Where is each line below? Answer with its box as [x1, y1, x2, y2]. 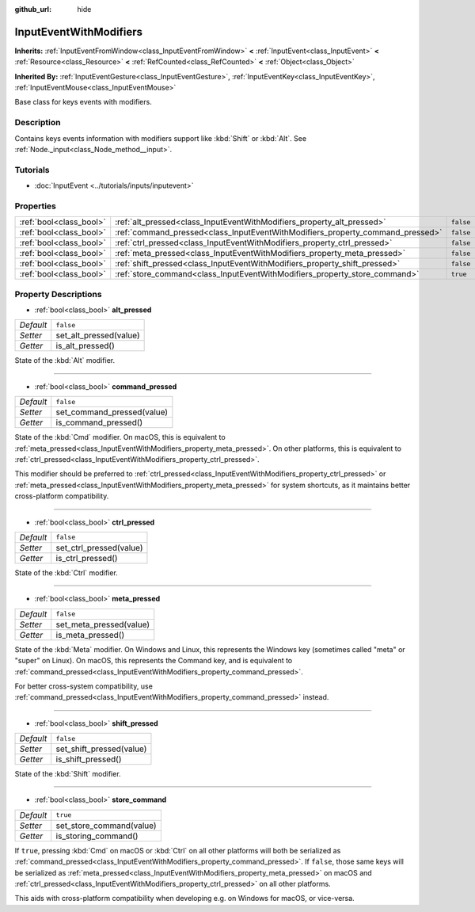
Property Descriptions [14, 288, 102, 300]
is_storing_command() [55, 830, 139, 841]
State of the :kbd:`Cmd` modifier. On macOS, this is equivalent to [14, 433, 226, 442]
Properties [14, 200, 57, 212]
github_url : [14, 5, 51, 13]
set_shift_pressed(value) [55, 743, 147, 754]
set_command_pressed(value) [55, 406, 169, 418]
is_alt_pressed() [55, 341, 115, 352]
